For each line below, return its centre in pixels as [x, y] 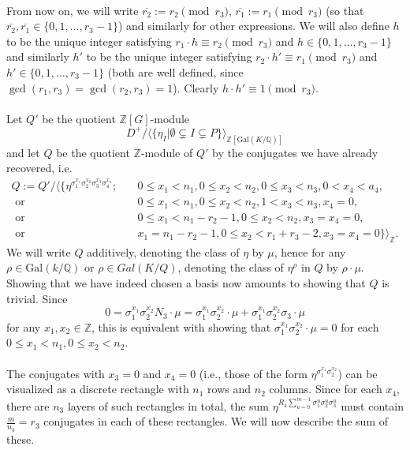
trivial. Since [37, 298]
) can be [358, 373]
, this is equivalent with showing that [181, 326]
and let [23, 152]
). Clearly [196, 87]
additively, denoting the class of [163, 251]
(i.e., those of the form [253, 373]
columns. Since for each [326, 389]
